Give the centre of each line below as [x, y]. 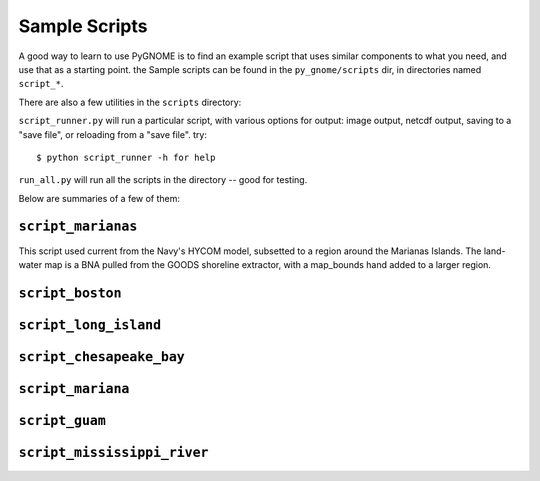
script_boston [70, 293]
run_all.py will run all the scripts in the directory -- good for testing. [163, 180]
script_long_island [90, 324]
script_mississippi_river [113, 452]
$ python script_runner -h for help [126, 157]
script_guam [62, 420]
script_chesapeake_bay [101, 356]
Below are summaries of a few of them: [99, 198]
